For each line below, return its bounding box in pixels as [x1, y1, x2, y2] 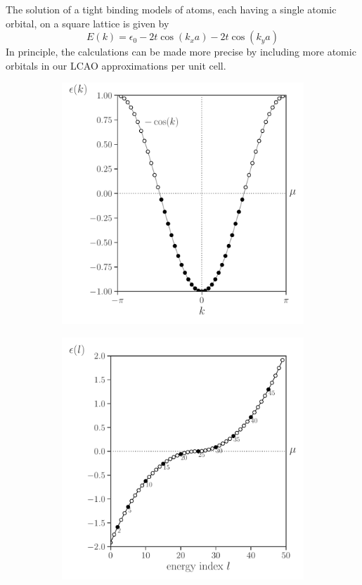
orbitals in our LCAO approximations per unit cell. [6, 58, 226, 72]
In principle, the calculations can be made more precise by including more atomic [6, 44, 356, 59]
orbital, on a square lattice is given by [6, 15, 169, 30]
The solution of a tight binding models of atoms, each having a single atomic [6, 2, 337, 16]
